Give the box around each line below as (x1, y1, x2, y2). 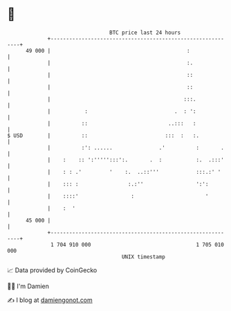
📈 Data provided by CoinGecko (7, 266, 98, 274)
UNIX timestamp (121, 253, 166, 260)
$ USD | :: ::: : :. (7, 132, 199, 139)
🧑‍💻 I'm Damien (7, 282, 50, 290)
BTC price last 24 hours (109, 29, 181, 36)
